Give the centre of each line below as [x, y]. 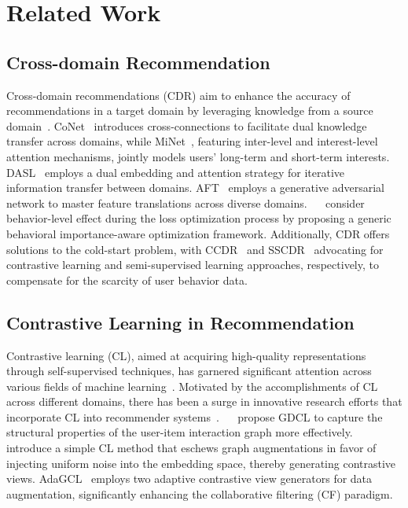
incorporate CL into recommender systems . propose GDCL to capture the [195, 416]
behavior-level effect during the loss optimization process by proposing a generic [199, 218]
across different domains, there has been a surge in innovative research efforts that [204, 401]
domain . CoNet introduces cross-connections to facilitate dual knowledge [187, 125]
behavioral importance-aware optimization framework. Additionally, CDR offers [198, 233]
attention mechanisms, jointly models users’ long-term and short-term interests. [198, 156]
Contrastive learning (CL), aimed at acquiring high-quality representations [186, 355]
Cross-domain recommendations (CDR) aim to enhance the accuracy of [178, 95]
